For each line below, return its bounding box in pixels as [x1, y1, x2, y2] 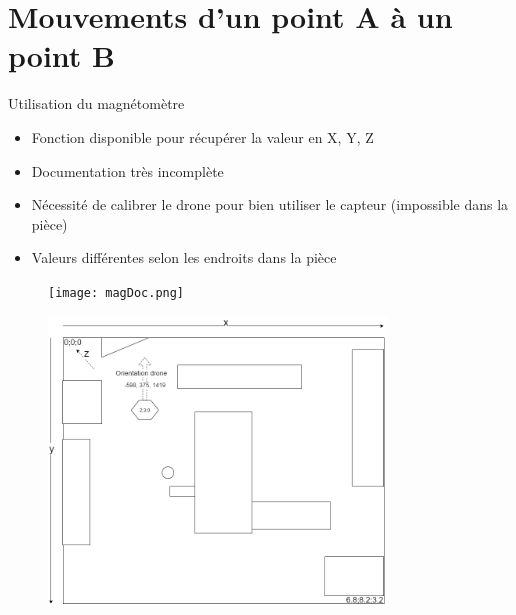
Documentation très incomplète [31, 160, 224, 181]
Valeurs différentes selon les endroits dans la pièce [31, 247, 337, 268]
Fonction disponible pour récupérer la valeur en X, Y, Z [31, 126, 374, 147]
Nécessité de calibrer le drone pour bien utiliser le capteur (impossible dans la [31, 194, 509, 215]
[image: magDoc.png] [48, 285, 185, 300]
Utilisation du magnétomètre [8, 93, 185, 114]
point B [8, 35, 115, 76]
